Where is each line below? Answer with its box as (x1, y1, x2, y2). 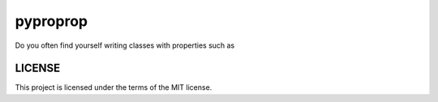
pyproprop (15, 12, 88, 30)
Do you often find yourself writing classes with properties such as (15, 40, 235, 50)
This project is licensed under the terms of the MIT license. (15, 83, 213, 92)
